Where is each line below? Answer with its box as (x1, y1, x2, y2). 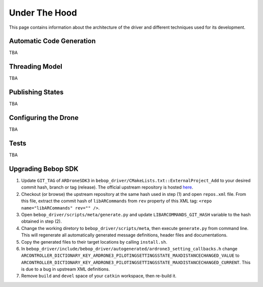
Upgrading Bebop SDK (9, 165, 79, 173)
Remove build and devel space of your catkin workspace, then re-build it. (21, 273, 177, 279)
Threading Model (9, 62, 63, 71)
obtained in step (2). (21, 218, 62, 224)
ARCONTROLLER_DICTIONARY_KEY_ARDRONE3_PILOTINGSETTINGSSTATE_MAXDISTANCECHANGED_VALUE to (21, 252, 240, 258)
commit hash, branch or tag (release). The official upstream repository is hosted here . (21, 184, 193, 190)
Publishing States (9, 88, 64, 96)
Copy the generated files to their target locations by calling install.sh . (21, 239, 168, 245)
